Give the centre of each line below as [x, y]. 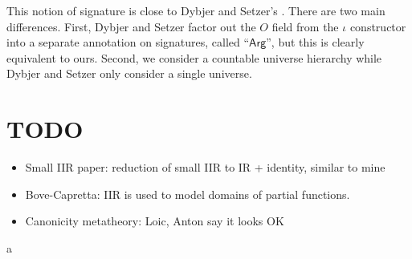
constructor [378, 26]
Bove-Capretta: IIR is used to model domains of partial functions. [188, 194]
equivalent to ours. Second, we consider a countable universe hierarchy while [194, 57]
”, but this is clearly [315, 42]
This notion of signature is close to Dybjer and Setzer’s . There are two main [196, 10]
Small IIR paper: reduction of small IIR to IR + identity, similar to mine [205, 167]
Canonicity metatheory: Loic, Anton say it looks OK [155, 221]
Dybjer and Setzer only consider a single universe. [129, 73]
